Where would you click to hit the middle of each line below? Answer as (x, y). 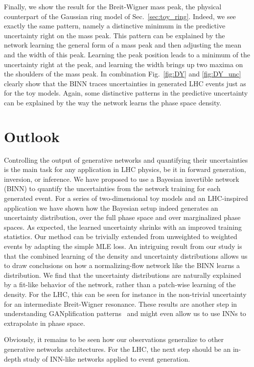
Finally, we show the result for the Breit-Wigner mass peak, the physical (113, 6)
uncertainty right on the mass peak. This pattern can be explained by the (115, 35)
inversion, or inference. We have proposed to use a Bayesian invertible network (122, 179)
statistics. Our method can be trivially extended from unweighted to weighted (121, 236)
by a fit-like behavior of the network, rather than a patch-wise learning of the (120, 284)
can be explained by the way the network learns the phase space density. (113, 102)
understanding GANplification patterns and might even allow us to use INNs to (125, 313)
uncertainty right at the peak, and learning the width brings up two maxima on (124, 64)
